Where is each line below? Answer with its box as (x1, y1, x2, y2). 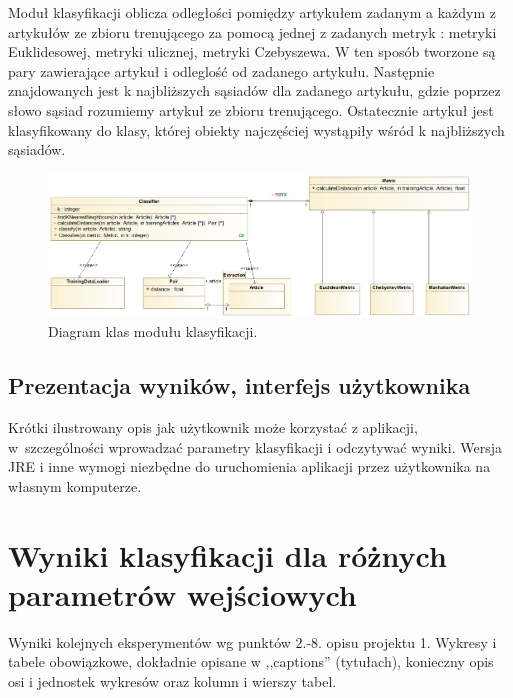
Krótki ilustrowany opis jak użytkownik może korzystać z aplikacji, (8, 416, 418, 437)
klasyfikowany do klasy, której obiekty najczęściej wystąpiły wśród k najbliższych (8, 119, 505, 140)
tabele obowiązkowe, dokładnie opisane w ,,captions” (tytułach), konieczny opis (8, 651, 494, 672)
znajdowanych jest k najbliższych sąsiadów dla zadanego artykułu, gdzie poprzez (8, 80, 501, 101)
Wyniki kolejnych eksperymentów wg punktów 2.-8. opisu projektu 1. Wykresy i (8, 631, 497, 652)
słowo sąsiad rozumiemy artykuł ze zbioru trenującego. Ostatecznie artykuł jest (8, 99, 494, 120)
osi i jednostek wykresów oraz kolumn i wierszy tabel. (8, 670, 337, 691)
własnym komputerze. (8, 475, 142, 496)
